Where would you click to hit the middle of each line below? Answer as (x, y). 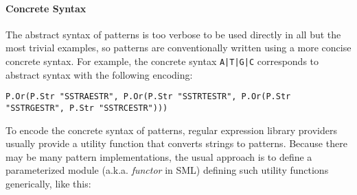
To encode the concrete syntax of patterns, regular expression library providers (171, 130)
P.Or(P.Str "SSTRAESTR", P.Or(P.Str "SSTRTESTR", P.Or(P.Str (148, 97)
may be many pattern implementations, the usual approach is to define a (159, 156)
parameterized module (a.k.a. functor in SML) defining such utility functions (167, 170)
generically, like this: (48, 183)
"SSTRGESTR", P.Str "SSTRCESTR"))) (87, 108)
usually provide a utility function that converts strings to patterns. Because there (176, 143)
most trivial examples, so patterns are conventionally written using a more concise (178, 48)
